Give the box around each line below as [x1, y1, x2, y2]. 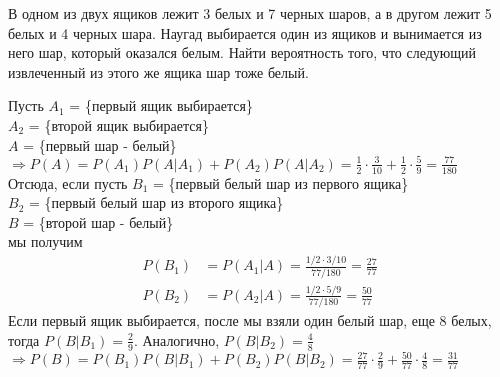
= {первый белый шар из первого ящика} [153, 172, 409, 193]
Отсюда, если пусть [8, 172, 128, 193]
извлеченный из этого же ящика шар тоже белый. [8, 61, 309, 82]
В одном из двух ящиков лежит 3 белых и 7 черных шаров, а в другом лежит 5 [8, 3, 492, 23]
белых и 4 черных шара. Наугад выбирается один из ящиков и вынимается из [8, 22, 482, 43]
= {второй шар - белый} [23, 211, 174, 232]
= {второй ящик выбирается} [28, 114, 209, 135]
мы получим [8, 231, 83, 252]
